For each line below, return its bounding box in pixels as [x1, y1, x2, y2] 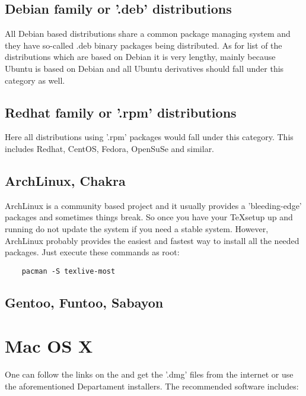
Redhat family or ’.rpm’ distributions [5, 103, 237, 121]
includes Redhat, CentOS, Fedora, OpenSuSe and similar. [5, 142, 215, 154]
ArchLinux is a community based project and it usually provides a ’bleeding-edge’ [5, 199, 302, 211]
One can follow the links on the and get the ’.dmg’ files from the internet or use [5, 368, 294, 381]
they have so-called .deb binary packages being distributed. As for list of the [5, 39, 282, 51]
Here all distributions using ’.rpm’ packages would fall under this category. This [5, 131, 294, 143]
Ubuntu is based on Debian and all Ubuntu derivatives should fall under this [5, 62, 284, 74]
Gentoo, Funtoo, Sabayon [5, 293, 164, 311]
